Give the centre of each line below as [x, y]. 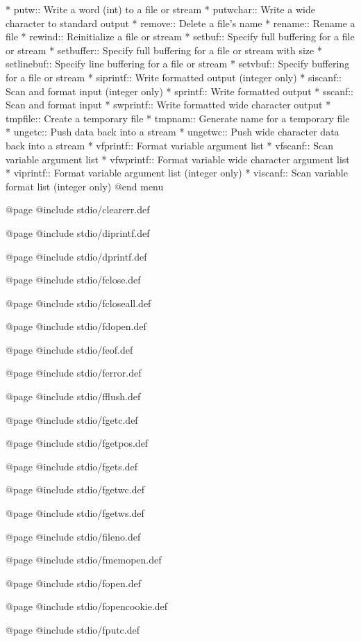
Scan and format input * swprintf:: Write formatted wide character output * [168, 105]
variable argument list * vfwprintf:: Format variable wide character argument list [178, 159]
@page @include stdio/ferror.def [74, 373]
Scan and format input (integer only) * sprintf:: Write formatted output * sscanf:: [180, 91]
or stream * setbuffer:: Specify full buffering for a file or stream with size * [164, 50]
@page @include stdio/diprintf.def [78, 232]
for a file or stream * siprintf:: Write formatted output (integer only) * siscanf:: [174, 77]
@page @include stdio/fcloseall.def [78, 303]
